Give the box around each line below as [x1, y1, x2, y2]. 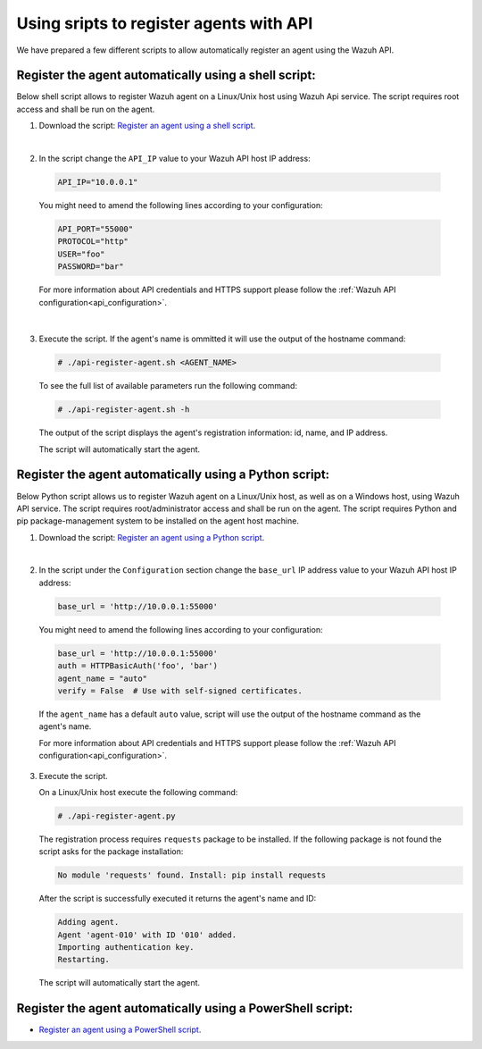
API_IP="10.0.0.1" [57, 177, 138, 187]
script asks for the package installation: [38, 846, 184, 857]
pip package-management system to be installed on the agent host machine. [16, 516, 299, 526]
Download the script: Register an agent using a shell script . [38, 121, 256, 131]
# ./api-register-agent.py [57, 810, 176, 821]
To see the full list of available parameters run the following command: [38, 381, 298, 391]
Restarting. [57, 954, 111, 965]
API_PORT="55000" [57, 223, 134, 234]
